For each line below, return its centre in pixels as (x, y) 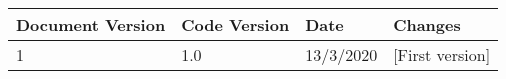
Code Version (235, 24)
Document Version (91, 24)
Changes (427, 24)
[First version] (442, 54)
